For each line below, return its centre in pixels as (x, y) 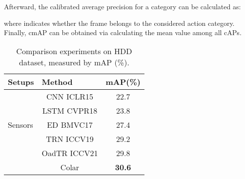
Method (57, 81)
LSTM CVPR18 (70, 110)
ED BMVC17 (70, 124)
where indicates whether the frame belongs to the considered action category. (119, 23)
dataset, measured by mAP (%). (74, 62)
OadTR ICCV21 (70, 153)
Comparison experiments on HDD (74, 51)
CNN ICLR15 (70, 96)
